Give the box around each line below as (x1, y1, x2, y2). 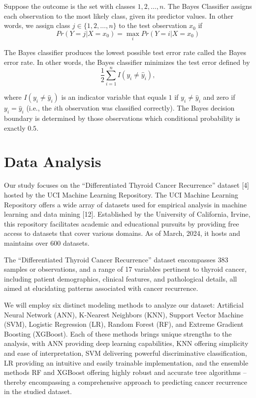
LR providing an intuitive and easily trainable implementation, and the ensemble (4, 357, 249, 368)
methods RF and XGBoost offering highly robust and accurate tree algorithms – (4, 367, 247, 377)
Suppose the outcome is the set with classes (4, 1, 135, 11)
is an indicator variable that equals (61, 92, 166, 102)
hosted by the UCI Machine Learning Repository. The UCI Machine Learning (4, 190, 238, 200)
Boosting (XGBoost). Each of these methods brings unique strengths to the (4, 328, 232, 339)
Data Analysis (4, 151, 101, 171)
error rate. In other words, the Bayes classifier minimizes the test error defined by (4, 57, 250, 67)
